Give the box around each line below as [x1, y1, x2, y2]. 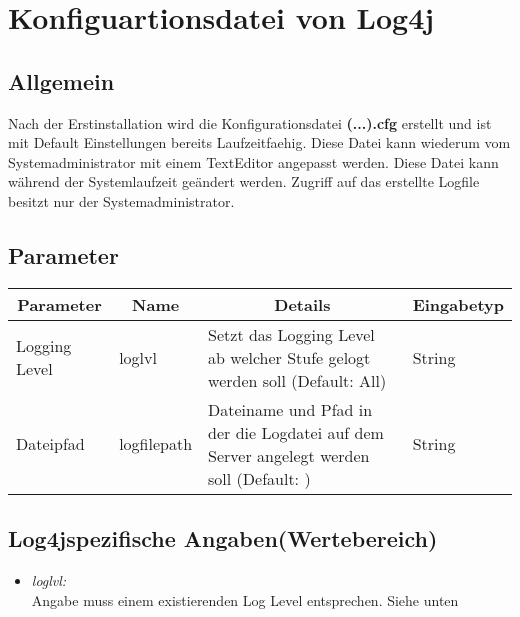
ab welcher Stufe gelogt [208, 345, 371, 369]
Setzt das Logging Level [208, 322, 375, 346]
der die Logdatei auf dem [208, 420, 384, 444]
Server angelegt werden [208, 443, 370, 467]
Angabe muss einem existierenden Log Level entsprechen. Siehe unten [31, 589, 459, 610]
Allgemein [8, 65, 115, 96]
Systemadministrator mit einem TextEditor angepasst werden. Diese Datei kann [8, 151, 499, 172]
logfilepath [119, 432, 193, 456]
